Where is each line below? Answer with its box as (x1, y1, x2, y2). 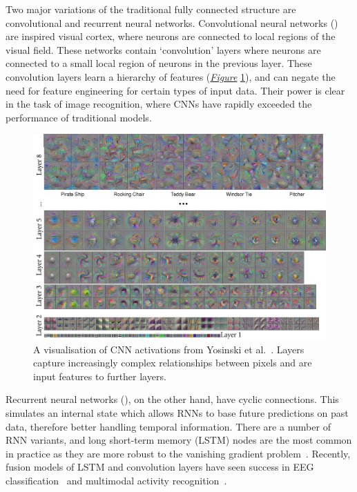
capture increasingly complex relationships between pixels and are (33, 355, 312, 370)
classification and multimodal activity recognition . (6, 473, 227, 487)
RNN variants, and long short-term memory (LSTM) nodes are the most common (6, 433, 352, 447)
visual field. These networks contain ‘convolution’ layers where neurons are (6, 42, 321, 57)
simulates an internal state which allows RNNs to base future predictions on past (6, 406, 349, 420)
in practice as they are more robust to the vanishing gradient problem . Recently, (6, 446, 351, 460)
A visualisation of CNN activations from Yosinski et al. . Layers (33, 342, 305, 356)
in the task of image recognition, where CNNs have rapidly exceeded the (6, 97, 312, 111)
